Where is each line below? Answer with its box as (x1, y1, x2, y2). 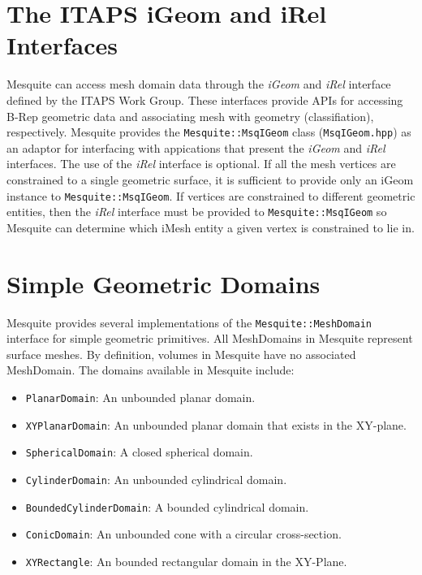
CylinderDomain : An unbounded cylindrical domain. (25, 470, 287, 487)
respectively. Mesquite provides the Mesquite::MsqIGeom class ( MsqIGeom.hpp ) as (6, 123, 411, 141)
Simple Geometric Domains (6, 266, 321, 300)
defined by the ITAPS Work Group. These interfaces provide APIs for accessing (6, 91, 403, 108)
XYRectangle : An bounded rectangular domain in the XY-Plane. (25, 552, 347, 569)
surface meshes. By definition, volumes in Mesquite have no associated (6, 345, 356, 362)
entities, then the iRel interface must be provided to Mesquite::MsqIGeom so (6, 203, 387, 220)
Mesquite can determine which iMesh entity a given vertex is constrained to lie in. (6, 218, 415, 236)
